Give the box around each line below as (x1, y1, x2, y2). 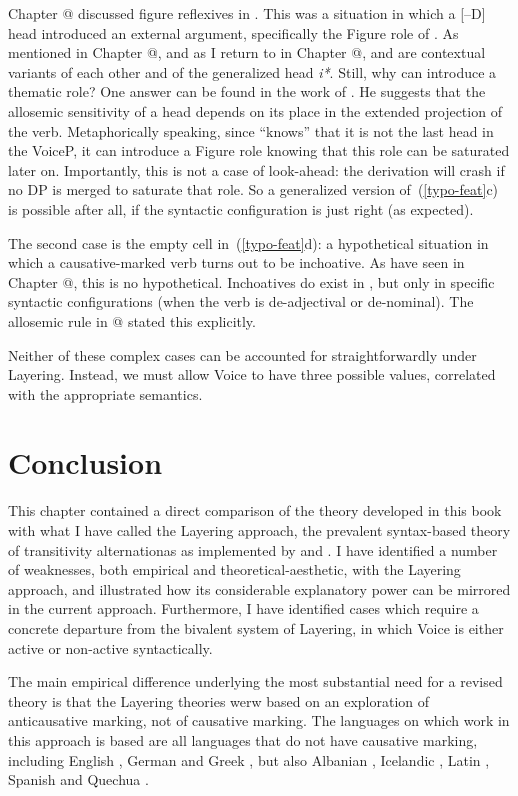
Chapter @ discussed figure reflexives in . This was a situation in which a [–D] (8, 3, 486, 23)
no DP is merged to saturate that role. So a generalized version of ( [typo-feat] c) (8, 179, 499, 200)
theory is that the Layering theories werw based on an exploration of (8, 690, 430, 711)
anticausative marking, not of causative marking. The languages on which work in (8, 710, 510, 731)
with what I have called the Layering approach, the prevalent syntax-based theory (8, 520, 511, 540)
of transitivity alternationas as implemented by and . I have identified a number (8, 539, 498, 560)
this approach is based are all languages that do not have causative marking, (8, 729, 478, 750)
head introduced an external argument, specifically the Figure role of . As (8, 22, 459, 43)
